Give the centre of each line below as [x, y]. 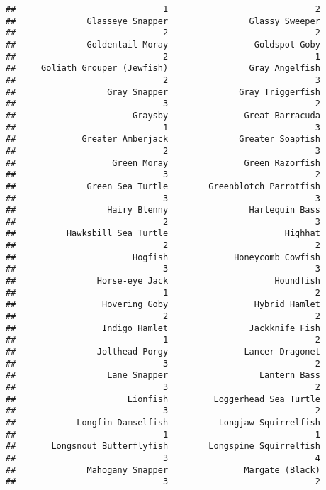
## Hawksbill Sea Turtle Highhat [163, 234]
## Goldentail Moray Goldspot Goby [163, 44]
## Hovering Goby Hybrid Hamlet [163, 305]
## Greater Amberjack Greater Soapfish [163, 139]
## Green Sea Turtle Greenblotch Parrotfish [163, 186]
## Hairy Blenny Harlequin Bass [163, 210]
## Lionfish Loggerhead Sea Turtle [163, 399]
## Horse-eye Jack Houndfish [163, 281]
